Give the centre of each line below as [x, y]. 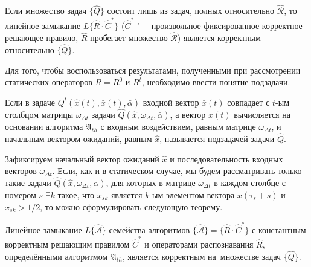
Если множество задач [46, 11]
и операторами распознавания [199, 244]
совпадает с [248, 102]
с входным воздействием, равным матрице [178, 127]
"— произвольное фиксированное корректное [220, 25]
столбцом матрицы [39, 114]
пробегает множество [129, 38]
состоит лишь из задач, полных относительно [191, 11]
